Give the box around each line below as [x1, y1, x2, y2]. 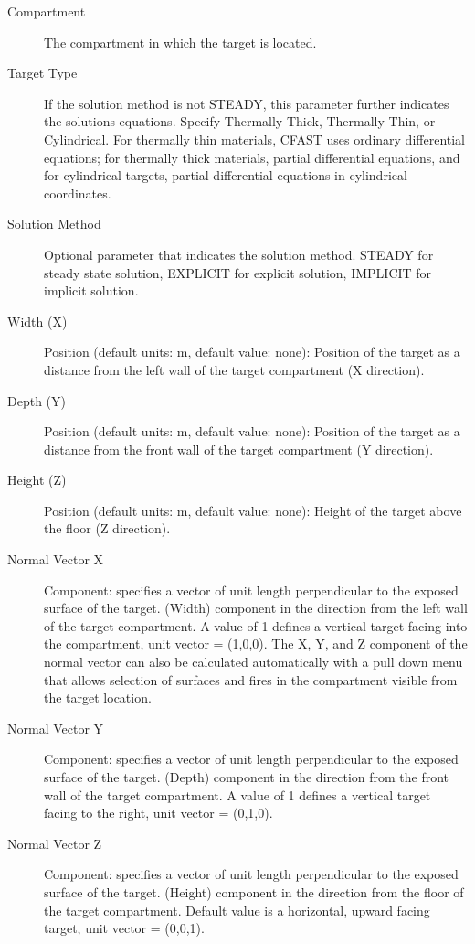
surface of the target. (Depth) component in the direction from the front [44, 767, 449, 786]
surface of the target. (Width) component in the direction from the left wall [44, 598, 468, 617]
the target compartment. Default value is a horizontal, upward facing [44, 900, 430, 919]
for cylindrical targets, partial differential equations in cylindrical [44, 166, 407, 185]
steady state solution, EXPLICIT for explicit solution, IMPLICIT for [44, 263, 432, 282]
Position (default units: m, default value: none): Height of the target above [44, 500, 462, 520]
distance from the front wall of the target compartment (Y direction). [44, 439, 434, 458]
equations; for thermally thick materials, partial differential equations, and [44, 147, 460, 166]
